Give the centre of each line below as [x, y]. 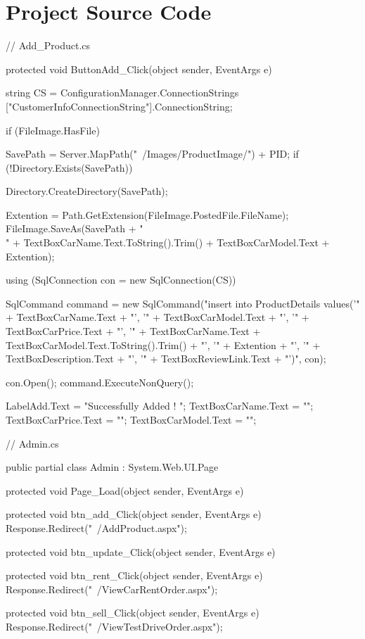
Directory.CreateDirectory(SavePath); [87, 191]
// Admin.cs [32, 443]
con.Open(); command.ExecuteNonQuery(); [100, 382]
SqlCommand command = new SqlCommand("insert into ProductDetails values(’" [183, 303]
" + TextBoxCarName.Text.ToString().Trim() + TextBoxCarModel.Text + [168, 242]
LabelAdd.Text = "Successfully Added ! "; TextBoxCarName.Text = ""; [160, 406]
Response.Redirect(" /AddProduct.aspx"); [96, 527]
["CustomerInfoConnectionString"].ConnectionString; [119, 106]
